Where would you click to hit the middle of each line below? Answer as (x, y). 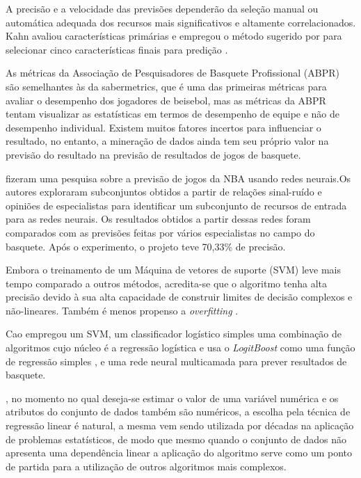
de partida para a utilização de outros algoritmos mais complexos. (146, 466)
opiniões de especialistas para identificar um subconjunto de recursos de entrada (176, 205)
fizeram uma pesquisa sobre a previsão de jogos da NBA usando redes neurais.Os (178, 178)
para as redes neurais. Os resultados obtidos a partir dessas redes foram (158, 219)
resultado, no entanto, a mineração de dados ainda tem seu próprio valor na (167, 141)
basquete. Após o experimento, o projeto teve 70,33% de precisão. (146, 246)
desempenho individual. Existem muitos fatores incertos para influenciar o (163, 127)
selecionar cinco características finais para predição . (117, 49)
